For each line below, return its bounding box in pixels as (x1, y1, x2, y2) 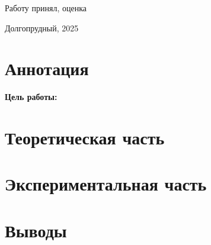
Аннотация (5, 56, 89, 80)
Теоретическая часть (5, 125, 165, 150)
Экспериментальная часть (5, 172, 207, 196)
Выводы (5, 218, 67, 242)
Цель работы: (5, 91, 57, 103)
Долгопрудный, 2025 (5, 21, 79, 34)
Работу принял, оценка (5, 2, 87, 14)
